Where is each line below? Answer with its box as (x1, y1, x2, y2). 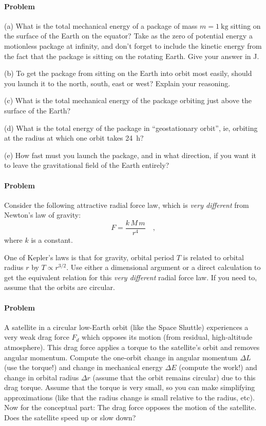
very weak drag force (4, 332, 69, 342)
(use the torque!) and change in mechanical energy (4, 362, 163, 373)
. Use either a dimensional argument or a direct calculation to (66, 262, 261, 273)
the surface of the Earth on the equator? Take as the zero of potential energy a (4, 30, 253, 41)
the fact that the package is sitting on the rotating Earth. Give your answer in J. (4, 50, 259, 61)
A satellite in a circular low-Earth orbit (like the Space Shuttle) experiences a (4, 321, 249, 332)
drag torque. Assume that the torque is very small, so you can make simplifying (4, 382, 255, 393)
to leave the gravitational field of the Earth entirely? (4, 160, 169, 170)
